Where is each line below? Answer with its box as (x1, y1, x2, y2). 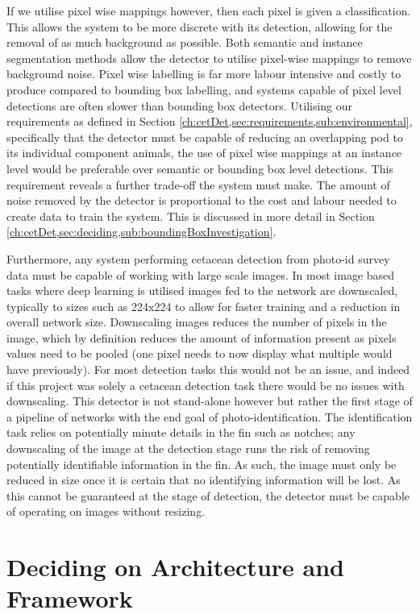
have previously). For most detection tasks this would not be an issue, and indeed (6, 361, 410, 378)
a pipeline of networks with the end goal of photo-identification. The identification (6, 408, 413, 425)
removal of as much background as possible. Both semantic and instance (6, 34, 363, 51)
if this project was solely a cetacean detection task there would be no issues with (6, 376, 405, 393)
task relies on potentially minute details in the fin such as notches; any (6, 424, 356, 441)
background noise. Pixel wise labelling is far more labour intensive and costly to (6, 65, 401, 82)
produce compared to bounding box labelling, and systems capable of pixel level (6, 81, 401, 97)
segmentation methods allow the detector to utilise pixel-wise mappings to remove (6, 49, 412, 66)
